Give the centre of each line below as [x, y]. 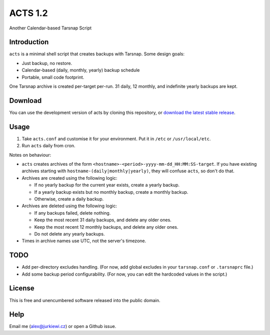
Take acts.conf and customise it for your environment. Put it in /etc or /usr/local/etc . [116, 139]
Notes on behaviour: [30, 155]
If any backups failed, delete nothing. [72, 213]
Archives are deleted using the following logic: [69, 206]
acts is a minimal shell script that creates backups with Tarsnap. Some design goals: [97, 54]
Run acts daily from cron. [48, 146]
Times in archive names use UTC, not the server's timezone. [84, 241]
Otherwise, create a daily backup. [69, 199]
